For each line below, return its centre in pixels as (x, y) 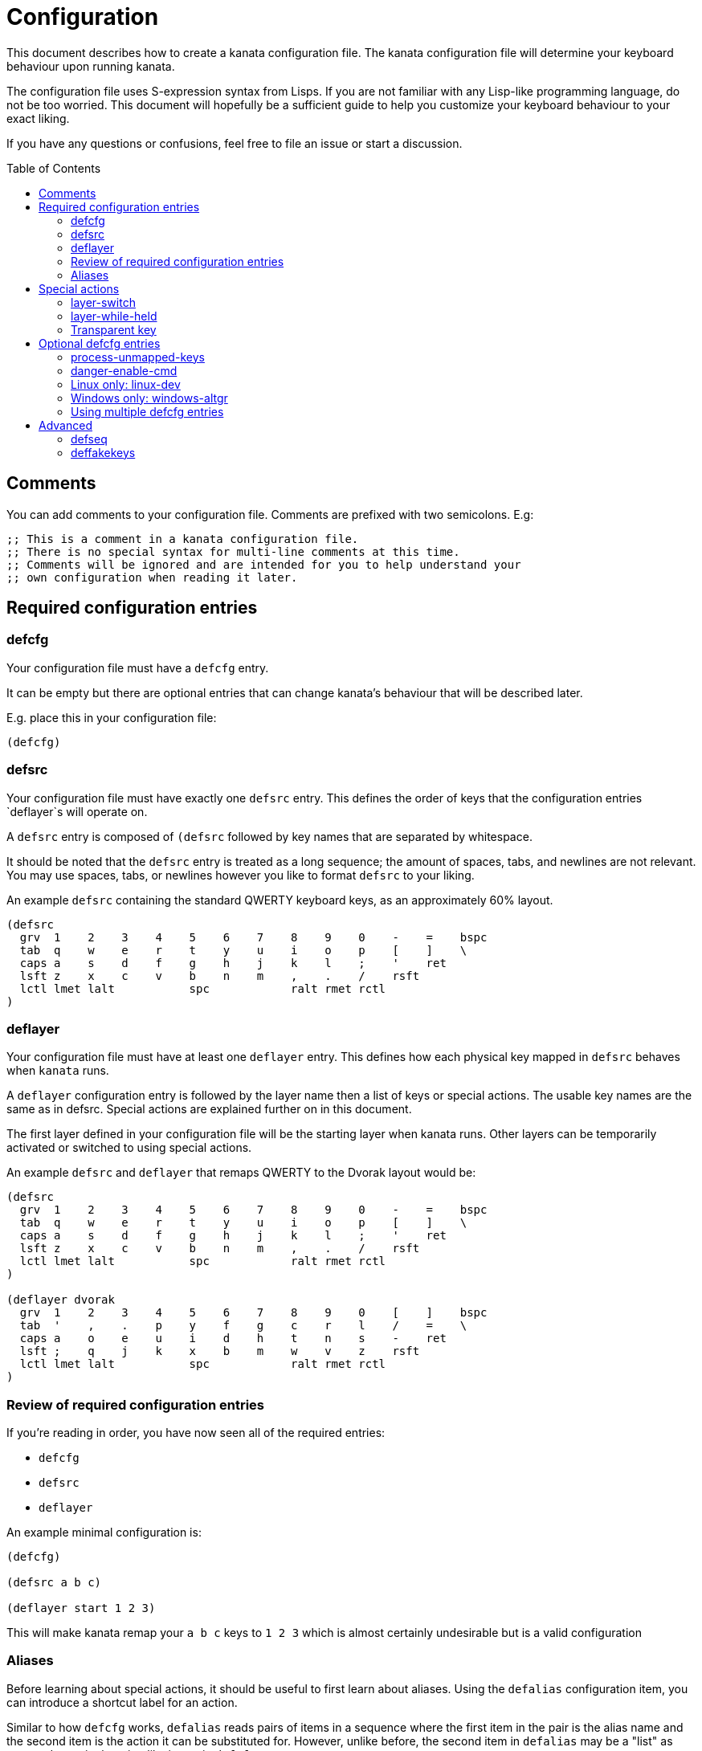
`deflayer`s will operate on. (77, 811)
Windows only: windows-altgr (149, 398)
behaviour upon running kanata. (91, 66)
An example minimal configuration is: (104, 1533)
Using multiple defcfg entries (147, 411)
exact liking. (38, 118)
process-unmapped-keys (138, 357)
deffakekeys (103, 452)
